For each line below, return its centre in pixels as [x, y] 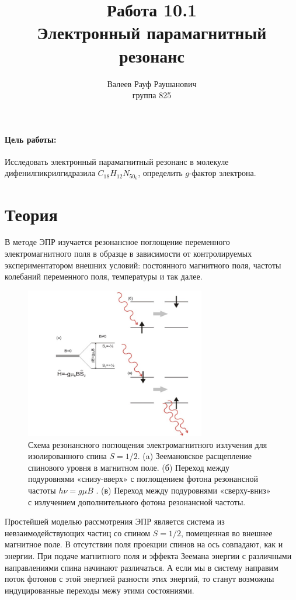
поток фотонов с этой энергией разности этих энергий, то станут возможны [140, 579]
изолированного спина [67, 456]
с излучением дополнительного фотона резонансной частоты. [137, 501]
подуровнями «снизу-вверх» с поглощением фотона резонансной [143, 479]
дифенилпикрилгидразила [50, 173]
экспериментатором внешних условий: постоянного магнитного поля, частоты [143, 265]
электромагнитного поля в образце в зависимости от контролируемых [128, 254]
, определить [160, 173]
